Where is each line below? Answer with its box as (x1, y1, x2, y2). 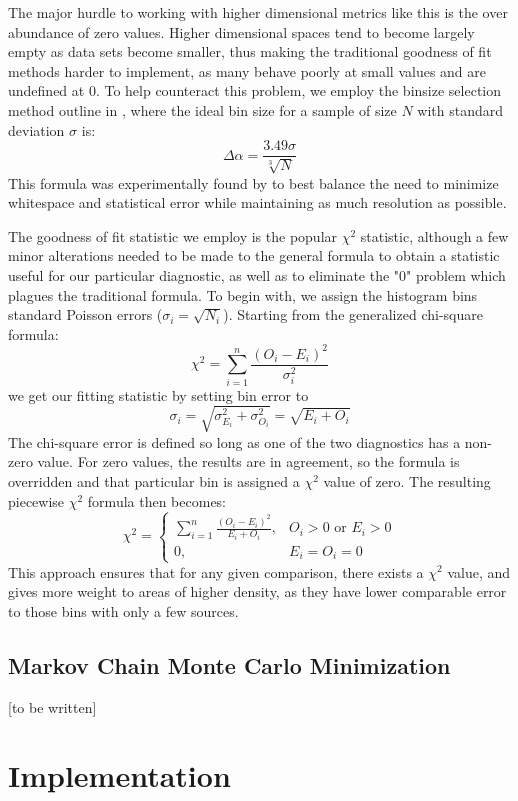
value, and (447, 561, 511, 582)
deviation (8, 119, 65, 140)
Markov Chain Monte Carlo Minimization (8, 649, 451, 680)
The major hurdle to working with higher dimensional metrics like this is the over (8, 2, 508, 22)
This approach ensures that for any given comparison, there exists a (8, 561, 424, 582)
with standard (417, 99, 504, 120)
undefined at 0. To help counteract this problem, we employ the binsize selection (8, 80, 502, 101)
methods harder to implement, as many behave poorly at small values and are (8, 60, 487, 81)
